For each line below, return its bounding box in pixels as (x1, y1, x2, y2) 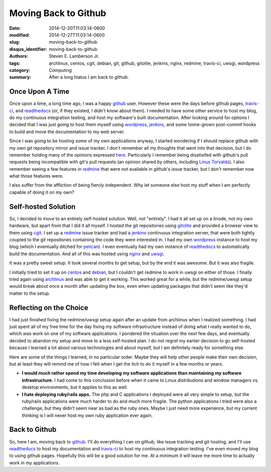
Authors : (9, 53, 29, 59)
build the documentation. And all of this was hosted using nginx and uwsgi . (9, 251, 165, 257)
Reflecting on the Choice (9, 303, 88, 312)
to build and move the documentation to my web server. (9, 129, 125, 135)
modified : (9, 32, 30, 38)
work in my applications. (9, 459, 60, 465)
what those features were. (9, 173, 64, 179)
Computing (49, 67, 72, 73)
